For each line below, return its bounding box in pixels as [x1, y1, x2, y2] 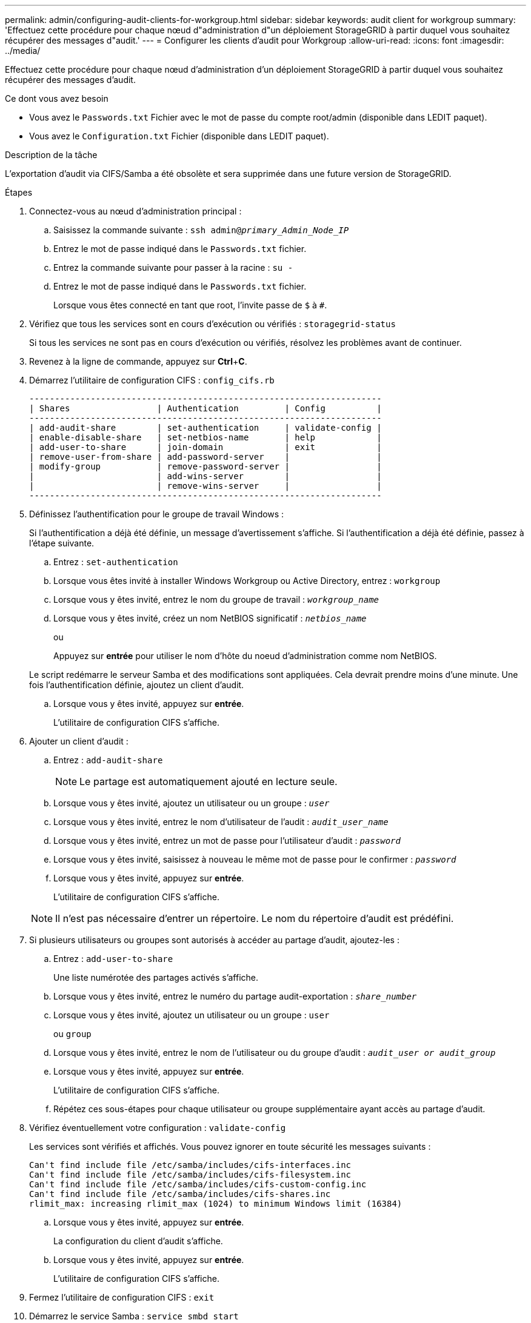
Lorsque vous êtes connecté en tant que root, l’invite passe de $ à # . [53, 300, 327, 310]
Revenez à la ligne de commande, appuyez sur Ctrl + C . [29, 356, 247, 366]
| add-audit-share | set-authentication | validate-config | [29, 423, 382, 433]
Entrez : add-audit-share [53, 755, 163, 765]
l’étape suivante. [29, 538, 95, 548]
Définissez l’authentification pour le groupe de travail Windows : [29, 509, 284, 519]
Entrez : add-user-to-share [53, 953, 173, 964]
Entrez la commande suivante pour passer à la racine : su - [53, 262, 293, 273]
